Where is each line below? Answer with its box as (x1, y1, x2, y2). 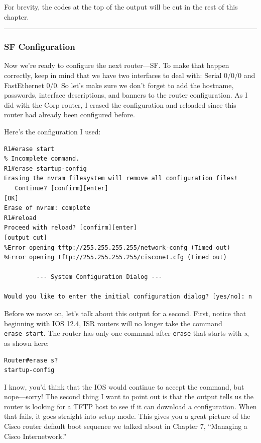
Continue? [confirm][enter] (15, 184, 108, 192)
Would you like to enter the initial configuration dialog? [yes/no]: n (4, 293, 252, 301)
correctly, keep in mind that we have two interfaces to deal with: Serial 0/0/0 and (4, 70, 255, 80)
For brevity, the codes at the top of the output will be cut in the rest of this (4, 2, 238, 12)
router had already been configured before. (4, 109, 135, 120)
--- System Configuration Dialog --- (36, 273, 162, 281)
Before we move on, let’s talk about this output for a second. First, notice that (4, 308, 246, 319)
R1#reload (4, 214, 37, 221)
